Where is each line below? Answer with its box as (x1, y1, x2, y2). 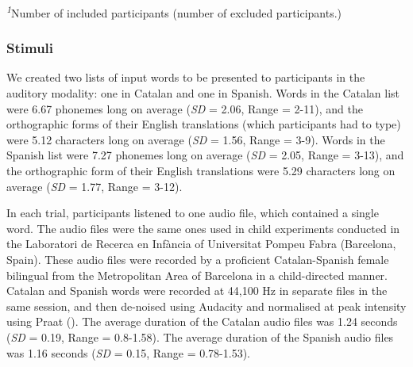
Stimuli (6, 38, 54, 58)
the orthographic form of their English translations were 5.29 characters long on (6, 162, 396, 179)
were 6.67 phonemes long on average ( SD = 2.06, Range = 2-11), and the (6, 100, 363, 117)
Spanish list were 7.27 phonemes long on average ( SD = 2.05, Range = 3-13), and (6, 147, 404, 163)
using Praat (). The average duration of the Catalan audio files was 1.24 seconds (6, 313, 398, 330)
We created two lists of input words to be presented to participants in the (6, 69, 365, 86)
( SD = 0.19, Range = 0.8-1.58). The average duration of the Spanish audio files (6, 328, 394, 345)
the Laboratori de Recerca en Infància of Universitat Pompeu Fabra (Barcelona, (6, 235, 396, 252)
